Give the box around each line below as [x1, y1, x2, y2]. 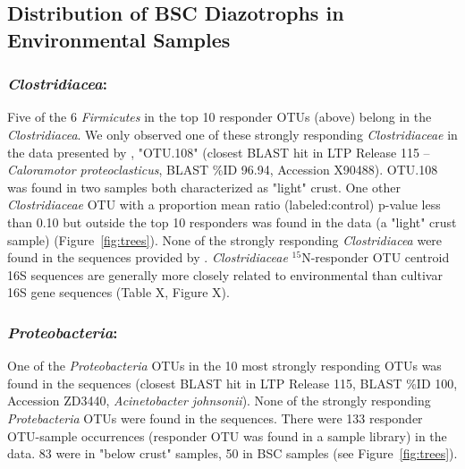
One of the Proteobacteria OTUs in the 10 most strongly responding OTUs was [7, 356, 442, 375]
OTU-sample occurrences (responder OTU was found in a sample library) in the [7, 426, 447, 445]
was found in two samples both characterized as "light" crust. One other [7, 177, 401, 196]
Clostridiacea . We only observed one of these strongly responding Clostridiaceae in [7, 124, 458, 143]
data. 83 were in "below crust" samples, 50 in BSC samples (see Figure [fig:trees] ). [7, 444, 458, 463]
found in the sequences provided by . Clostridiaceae [7, 248, 288, 267]
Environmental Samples [7, 25, 231, 53]
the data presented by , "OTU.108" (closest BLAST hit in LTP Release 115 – [7, 142, 430, 161]
